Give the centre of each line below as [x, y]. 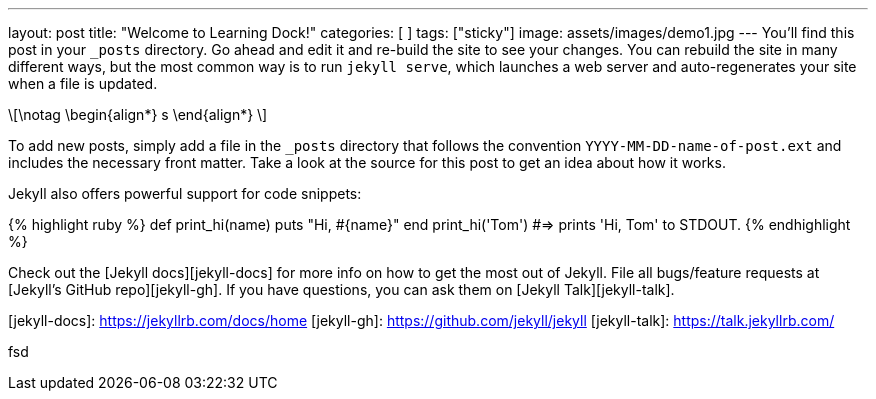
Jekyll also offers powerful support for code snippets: [185, 193]
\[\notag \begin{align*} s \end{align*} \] [138, 114]
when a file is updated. [83, 83]
